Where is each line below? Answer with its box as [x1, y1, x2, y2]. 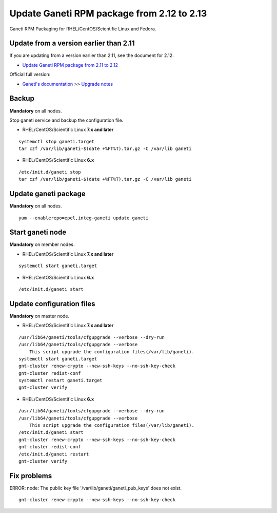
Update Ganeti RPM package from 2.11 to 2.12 [22, 62, 118, 68]
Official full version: [9, 71, 51, 78]
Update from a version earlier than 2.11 [9, 39, 135, 48]
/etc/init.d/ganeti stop [18, 169, 81, 175]
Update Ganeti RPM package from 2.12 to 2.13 [9, 8, 207, 19]
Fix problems [9, 471, 52, 480]
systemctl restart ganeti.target [18, 377, 103, 384]
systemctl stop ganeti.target [18, 139, 95, 144]
